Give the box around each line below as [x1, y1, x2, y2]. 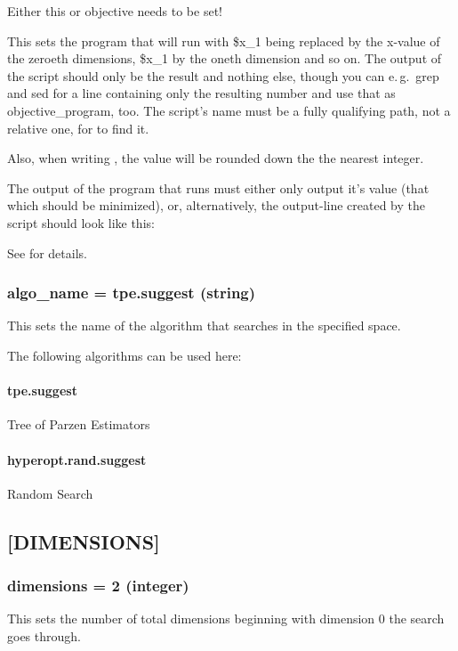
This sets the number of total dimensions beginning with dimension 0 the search [7, 609, 445, 628]
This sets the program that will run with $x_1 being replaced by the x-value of [7, 31, 440, 50]
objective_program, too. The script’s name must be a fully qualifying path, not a [7, 101, 451, 119]
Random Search [7, 484, 93, 502]
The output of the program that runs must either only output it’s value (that [7, 178, 430, 197]
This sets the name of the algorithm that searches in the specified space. [7, 316, 401, 335]
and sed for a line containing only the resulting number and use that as [7, 84, 396, 102]
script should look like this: [7, 213, 155, 232]
